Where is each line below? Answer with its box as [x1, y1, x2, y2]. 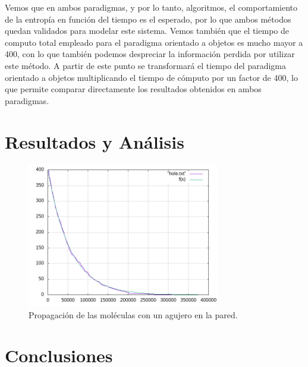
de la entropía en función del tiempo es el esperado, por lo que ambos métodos [5, 12, 291, 25]
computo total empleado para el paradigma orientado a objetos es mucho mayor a [5, 36, 303, 48]
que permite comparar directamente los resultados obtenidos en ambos [5, 83, 262, 95]
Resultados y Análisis [5, 129, 184, 153]
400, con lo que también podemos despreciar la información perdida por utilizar [5, 48, 295, 60]
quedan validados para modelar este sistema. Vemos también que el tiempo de [5, 24, 289, 37]
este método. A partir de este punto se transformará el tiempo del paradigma [5, 59, 287, 71]
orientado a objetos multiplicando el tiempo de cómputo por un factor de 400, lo [5, 71, 298, 83]
